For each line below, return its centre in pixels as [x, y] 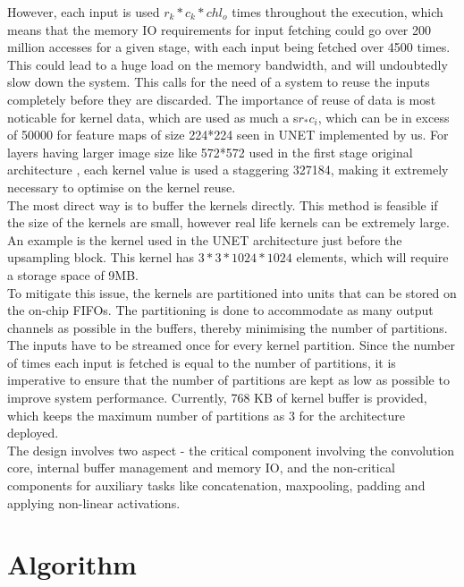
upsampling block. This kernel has [101, 257]
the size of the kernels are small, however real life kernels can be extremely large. [228, 222]
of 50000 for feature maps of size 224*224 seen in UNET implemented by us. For [228, 135]
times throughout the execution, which [337, 12]
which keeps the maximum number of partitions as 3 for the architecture [206, 415]
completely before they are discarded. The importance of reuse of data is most [222, 99]
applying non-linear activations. [94, 502]
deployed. [33, 433]
